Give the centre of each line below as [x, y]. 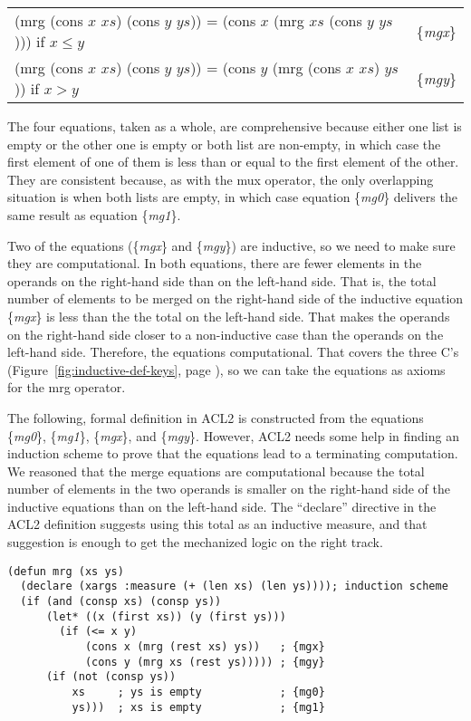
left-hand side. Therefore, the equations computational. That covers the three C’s [233, 352]
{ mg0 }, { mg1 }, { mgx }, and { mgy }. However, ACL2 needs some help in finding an [233, 435]
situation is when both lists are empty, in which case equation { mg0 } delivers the [232, 197]
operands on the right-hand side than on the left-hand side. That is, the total [222, 280]
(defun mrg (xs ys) [66, 571]
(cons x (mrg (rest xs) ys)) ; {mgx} [205, 646]
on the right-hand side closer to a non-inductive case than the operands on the [226, 334]
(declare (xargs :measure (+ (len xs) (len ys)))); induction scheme [234, 586]
